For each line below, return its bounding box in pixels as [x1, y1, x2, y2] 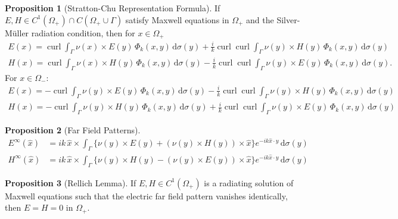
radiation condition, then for [31, 26, 135, 39]
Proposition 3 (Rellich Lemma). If [5, 176, 136, 189]
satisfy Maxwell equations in [125, 13, 229, 26]
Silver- [276, 13, 300, 26]
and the [246, 13, 274, 26]
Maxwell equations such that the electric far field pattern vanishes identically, [5, 189, 288, 202]
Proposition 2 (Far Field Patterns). [5, 124, 141, 136]
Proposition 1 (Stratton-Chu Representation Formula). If [5, 2, 220, 14]
